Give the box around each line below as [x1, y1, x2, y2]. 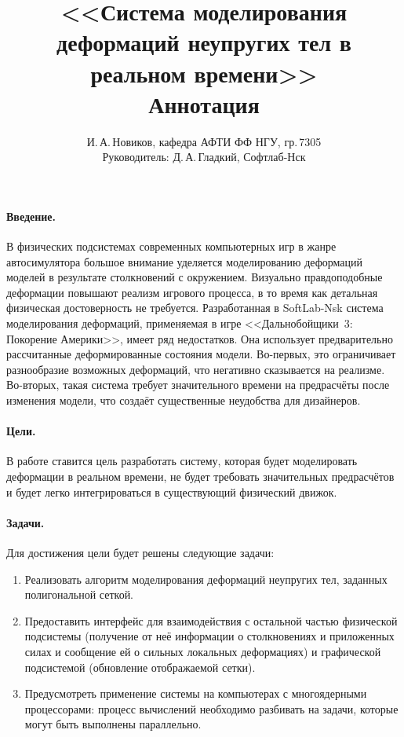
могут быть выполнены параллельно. [24, 716, 202, 732]
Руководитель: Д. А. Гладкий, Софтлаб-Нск [102, 148, 306, 165]
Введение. [6, 207, 56, 224]
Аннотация [148, 87, 260, 119]
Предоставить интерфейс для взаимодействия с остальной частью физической [24, 612, 398, 629]
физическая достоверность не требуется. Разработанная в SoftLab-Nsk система [6, 299, 384, 316]
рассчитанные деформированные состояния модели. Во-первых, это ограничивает [6, 346, 396, 362]
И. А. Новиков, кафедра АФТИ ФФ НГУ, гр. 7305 [86, 133, 322, 149]
